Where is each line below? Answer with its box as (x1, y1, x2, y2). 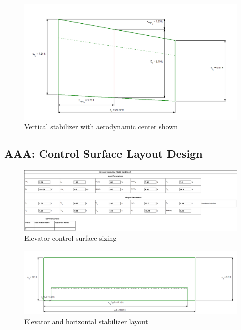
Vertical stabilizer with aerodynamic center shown (24, 121, 178, 132)
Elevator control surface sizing (24, 233, 117, 243)
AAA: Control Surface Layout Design (4, 146, 203, 161)
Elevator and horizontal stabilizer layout (24, 316, 148, 326)
